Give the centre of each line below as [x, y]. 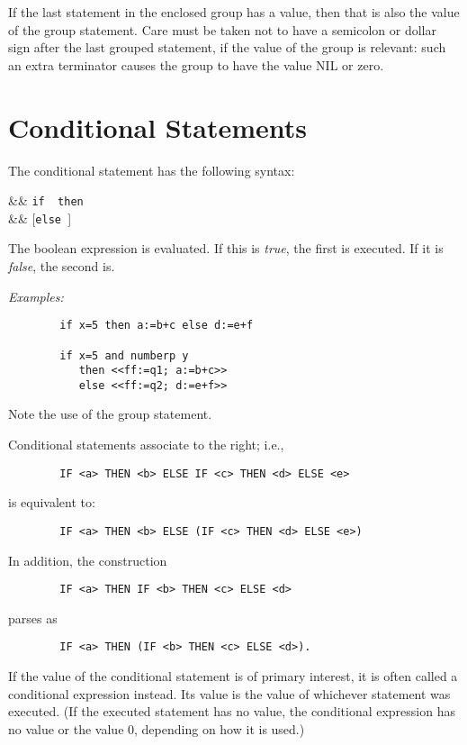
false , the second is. [62, 266]
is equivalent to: [52, 502]
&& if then [46, 200]
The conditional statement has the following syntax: [152, 170]
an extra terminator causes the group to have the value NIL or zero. [196, 64]
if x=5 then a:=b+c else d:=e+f [157, 326]
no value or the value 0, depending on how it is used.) [157, 728]
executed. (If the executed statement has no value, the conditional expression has [232, 711]
